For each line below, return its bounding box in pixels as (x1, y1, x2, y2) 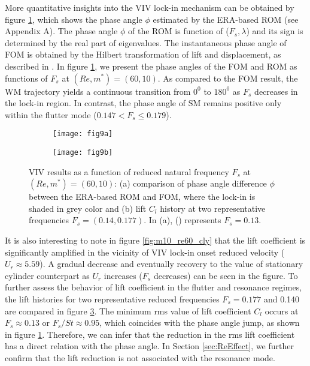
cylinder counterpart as (5, 269, 90, 281)
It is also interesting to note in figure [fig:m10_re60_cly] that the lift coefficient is (5, 234, 306, 247)
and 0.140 (263, 293, 300, 305)
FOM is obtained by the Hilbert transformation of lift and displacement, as (5, 48, 281, 61)
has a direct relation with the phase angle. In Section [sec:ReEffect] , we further (5, 340, 294, 352)
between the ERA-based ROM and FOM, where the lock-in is (29, 190, 256, 203)
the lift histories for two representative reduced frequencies (5, 293, 220, 305)
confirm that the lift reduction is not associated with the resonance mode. (5, 351, 275, 364)
